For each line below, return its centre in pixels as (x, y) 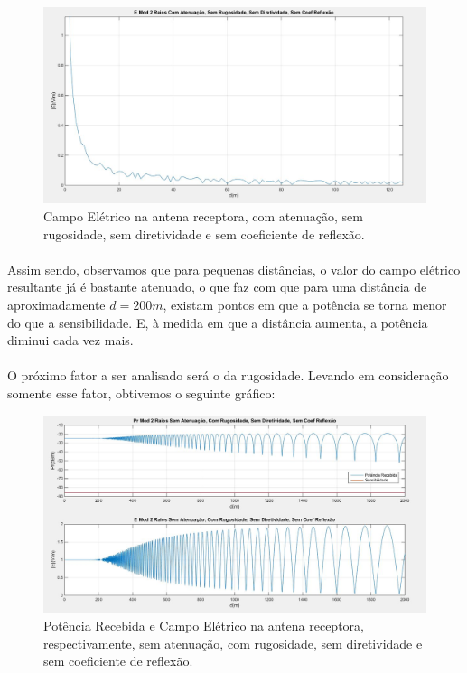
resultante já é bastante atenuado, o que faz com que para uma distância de (217, 287)
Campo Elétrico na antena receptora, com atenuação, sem (203, 215)
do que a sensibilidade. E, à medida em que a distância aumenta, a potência (218, 322)
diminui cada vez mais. (70, 340)
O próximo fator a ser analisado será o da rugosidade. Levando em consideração (228, 375)
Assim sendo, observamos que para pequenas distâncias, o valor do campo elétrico (234, 269)
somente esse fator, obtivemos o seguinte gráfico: (141, 393)
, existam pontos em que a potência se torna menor (305, 304)
